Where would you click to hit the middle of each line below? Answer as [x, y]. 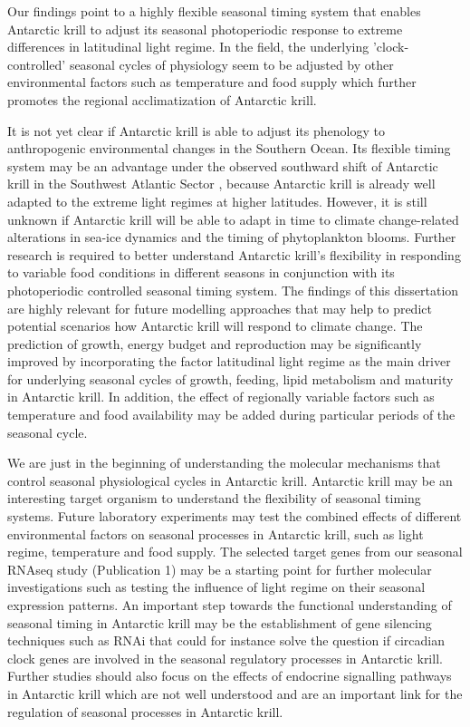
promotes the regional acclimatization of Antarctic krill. [162, 99]
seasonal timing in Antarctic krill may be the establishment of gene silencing [220, 622]
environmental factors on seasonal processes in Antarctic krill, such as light [216, 533]
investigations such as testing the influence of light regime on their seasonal [216, 587]
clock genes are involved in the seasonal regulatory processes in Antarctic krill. [225, 658]
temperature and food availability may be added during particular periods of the [231, 415]
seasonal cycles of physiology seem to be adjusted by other [231, 64]
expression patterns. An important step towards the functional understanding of [230, 605]
